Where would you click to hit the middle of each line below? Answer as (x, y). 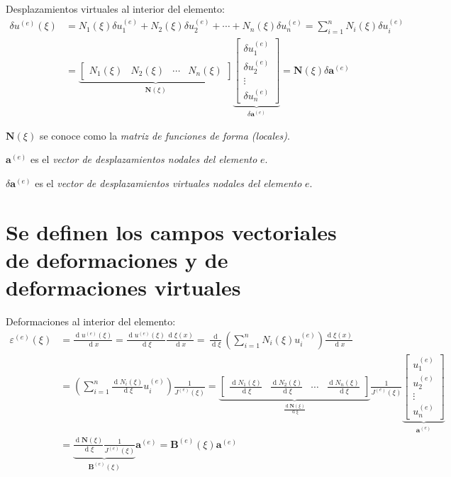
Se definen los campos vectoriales (171, 231)
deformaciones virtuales (123, 287)
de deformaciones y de (117, 259)
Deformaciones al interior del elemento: (91, 321)
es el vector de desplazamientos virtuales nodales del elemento (168, 183)
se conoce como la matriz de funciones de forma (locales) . (165, 135)
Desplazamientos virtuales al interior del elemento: (115, 9)
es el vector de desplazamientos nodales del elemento (144, 159)
